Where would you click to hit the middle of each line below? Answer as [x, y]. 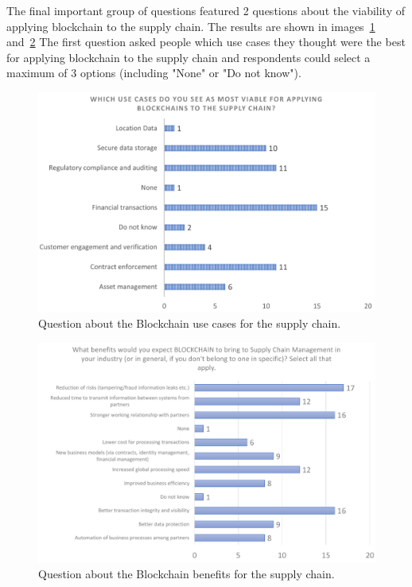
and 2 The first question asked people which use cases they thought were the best [206, 42]
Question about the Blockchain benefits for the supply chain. [187, 573]
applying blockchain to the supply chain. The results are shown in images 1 [191, 26]
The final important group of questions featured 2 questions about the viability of [206, 10]
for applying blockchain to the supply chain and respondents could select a [189, 57]
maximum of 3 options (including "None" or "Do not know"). [154, 73]
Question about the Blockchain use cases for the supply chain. [190, 323]
